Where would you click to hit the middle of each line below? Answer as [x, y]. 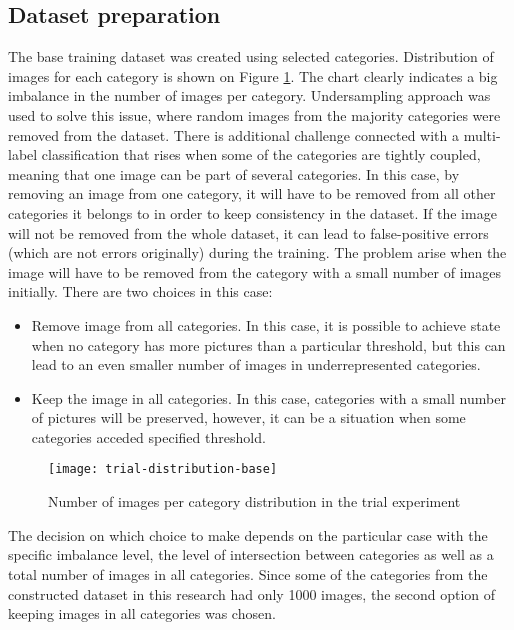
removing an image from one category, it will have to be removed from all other [252, 193]
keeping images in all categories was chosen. [142, 613]
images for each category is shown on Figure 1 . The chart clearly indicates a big [253, 75]
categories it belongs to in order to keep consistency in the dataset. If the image [252, 212]
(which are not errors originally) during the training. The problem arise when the [257, 252]
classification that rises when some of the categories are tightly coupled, [261, 154]
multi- [482, 134]
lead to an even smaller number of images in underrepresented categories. [256, 364]
